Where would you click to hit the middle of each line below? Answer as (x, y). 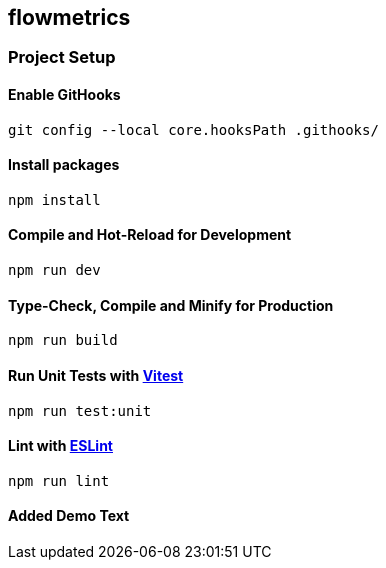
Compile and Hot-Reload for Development (150, 235)
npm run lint (59, 480)
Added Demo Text (69, 516)
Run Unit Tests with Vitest (96, 375)
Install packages (64, 165)
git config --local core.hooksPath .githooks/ (193, 129)
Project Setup (62, 57)
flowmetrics (69, 17)
